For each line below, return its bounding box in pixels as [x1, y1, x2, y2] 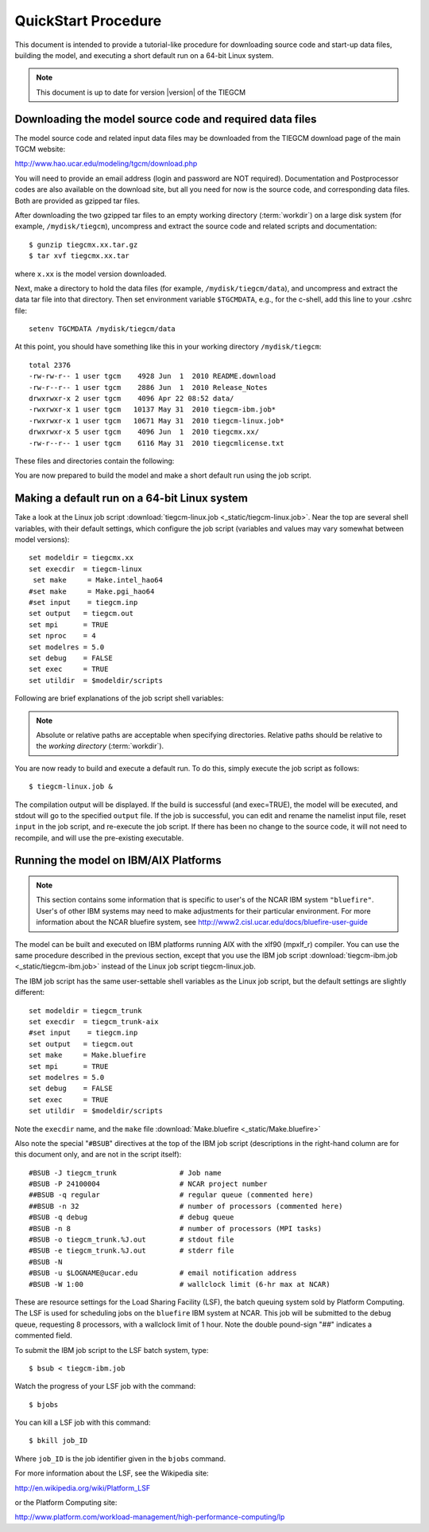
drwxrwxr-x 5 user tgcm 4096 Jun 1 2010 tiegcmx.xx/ [29, 427, 260, 437]
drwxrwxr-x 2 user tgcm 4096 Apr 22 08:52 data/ [29, 394, 234, 403]
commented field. [14, 1331, 73, 1340]
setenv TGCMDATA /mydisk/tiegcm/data [29, 325, 176, 333]
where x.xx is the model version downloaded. [14, 269, 167, 279]
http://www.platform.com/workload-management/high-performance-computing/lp [14, 1512, 285, 1522]
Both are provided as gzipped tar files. [14, 196, 141, 205]
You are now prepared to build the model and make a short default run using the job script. [14, 470, 311, 481]
